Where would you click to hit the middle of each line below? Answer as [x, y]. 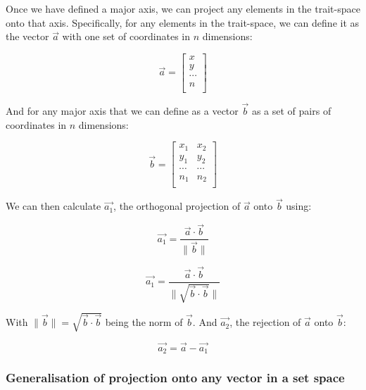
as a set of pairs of [291, 111]
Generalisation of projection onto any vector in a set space [175, 378]
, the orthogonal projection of [177, 206]
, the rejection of [265, 322]
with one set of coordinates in [126, 36]
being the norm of [144, 322]
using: [299, 206]
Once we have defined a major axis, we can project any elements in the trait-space [183, 8]
